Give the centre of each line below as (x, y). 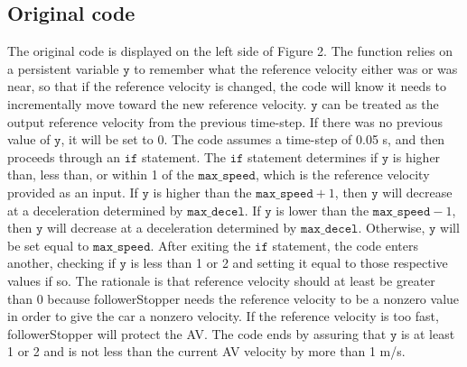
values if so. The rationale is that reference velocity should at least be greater (221, 280)
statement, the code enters (345, 245)
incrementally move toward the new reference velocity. (157, 103)
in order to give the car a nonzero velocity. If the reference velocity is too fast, (223, 316)
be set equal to (48, 245)
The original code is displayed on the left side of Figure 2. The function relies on (230, 51)
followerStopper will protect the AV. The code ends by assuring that (197, 333)
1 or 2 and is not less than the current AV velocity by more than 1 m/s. (206, 351)
